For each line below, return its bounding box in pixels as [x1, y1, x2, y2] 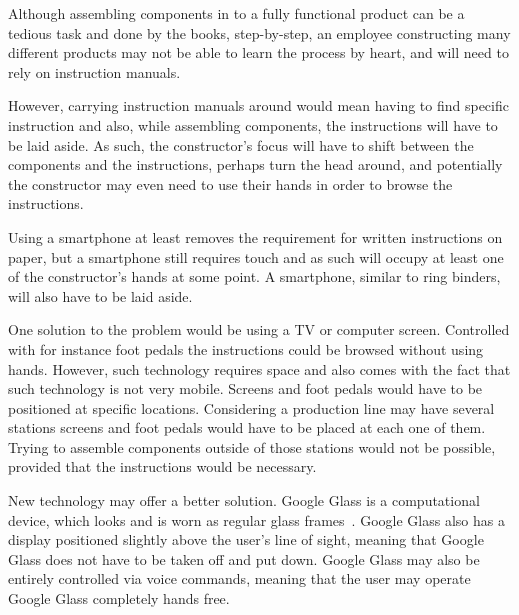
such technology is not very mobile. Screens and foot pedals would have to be [8, 378, 483, 399]
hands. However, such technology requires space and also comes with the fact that [8, 358, 511, 379]
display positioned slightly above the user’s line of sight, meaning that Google [8, 529, 484, 550]
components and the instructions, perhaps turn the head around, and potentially [8, 154, 503, 175]
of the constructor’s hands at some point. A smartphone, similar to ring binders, [8, 266, 501, 287]
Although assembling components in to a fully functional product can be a [8, 3, 465, 23]
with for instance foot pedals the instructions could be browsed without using [8, 338, 484, 359]
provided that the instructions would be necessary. [8, 456, 317, 477]
